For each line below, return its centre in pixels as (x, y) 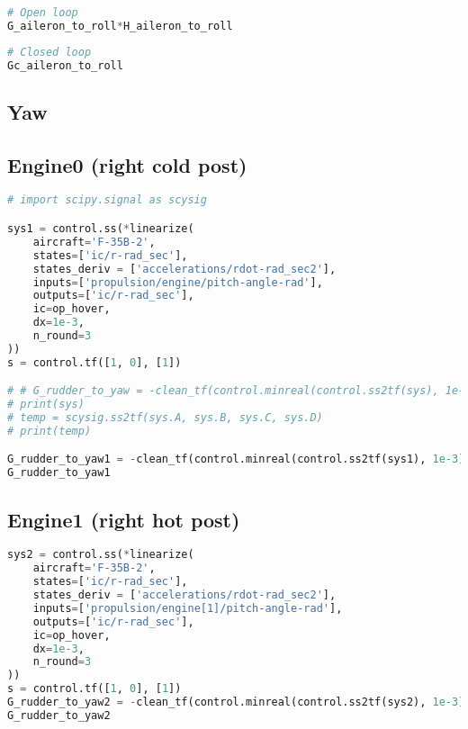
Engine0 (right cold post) (127, 164)
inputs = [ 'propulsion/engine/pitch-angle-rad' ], (178, 282)
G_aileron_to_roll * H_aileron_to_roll (120, 26)
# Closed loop (49, 52)
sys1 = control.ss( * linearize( (101, 229)
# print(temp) (49, 431)
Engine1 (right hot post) (124, 519)
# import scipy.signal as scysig (107, 200)
